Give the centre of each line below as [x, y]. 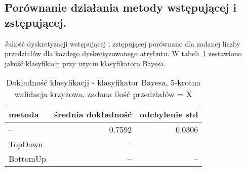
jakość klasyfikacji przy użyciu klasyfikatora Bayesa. [85, 63]
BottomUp [28, 159]
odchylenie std [169, 114]
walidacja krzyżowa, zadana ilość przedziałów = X [103, 94]
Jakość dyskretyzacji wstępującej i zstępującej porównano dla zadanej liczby [122, 43]
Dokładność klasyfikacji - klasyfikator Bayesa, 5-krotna [104, 82]
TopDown [26, 144]
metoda [24, 114]
